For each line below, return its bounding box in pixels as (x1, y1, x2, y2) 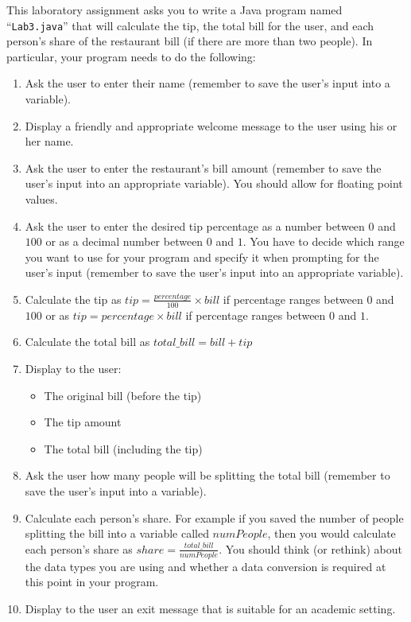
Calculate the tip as (25, 290, 122, 307)
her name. (25, 133, 74, 150)
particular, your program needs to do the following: (6, 48, 256, 64)
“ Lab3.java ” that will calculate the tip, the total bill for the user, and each (6, 17, 374, 33)
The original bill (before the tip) (44, 387, 202, 403)
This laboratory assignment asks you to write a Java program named (6, 2, 343, 17)
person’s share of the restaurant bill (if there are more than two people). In (6, 33, 373, 49)
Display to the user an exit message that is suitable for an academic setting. (25, 600, 396, 616)
